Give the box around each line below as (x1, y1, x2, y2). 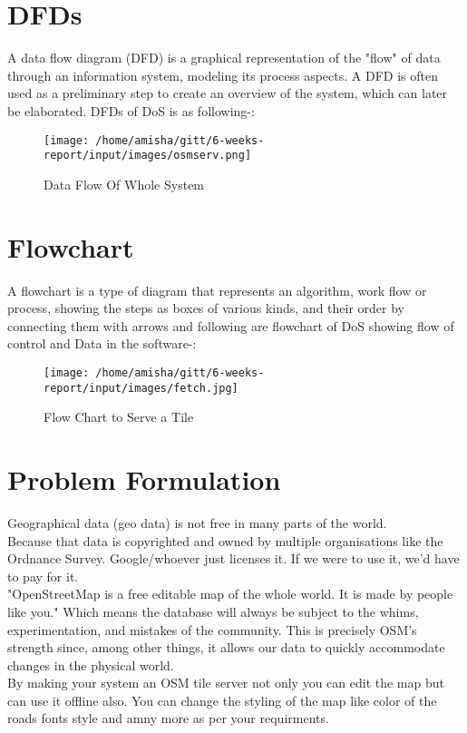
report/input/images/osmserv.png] (44, 149, 252, 162)
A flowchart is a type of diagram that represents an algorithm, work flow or (7, 280, 427, 299)
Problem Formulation (7, 461, 281, 497)
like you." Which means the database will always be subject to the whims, (7, 601, 419, 621)
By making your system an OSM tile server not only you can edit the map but (7, 673, 444, 692)
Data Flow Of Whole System (44, 174, 205, 193)
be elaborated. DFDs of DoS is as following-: (7, 101, 255, 120)
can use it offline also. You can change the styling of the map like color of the (7, 690, 437, 709)
